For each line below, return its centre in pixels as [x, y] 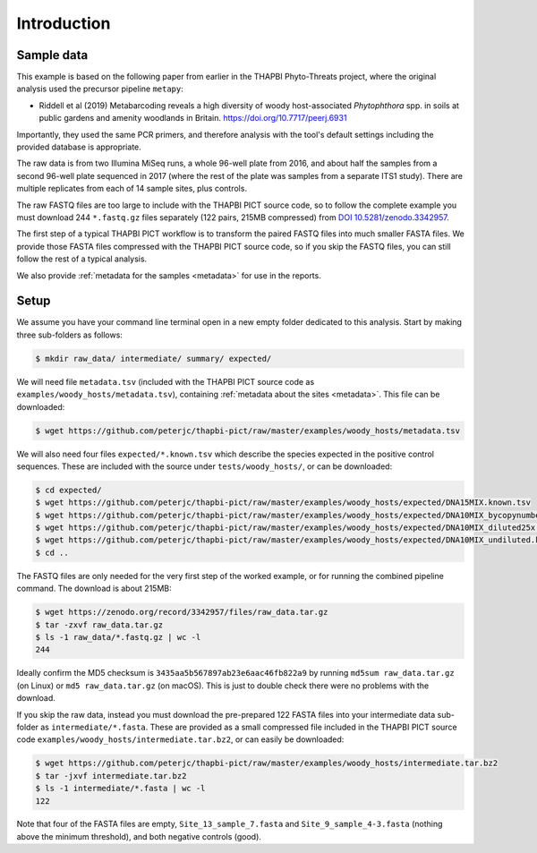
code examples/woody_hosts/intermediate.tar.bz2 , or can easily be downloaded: [180, 739]
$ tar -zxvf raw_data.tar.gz [99, 625]
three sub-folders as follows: [69, 335]
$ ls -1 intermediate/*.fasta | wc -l [120, 789]
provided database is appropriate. [79, 147]
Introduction [64, 23]
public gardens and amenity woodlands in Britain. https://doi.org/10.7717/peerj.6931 [193, 118]
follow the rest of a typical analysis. [82, 259]
